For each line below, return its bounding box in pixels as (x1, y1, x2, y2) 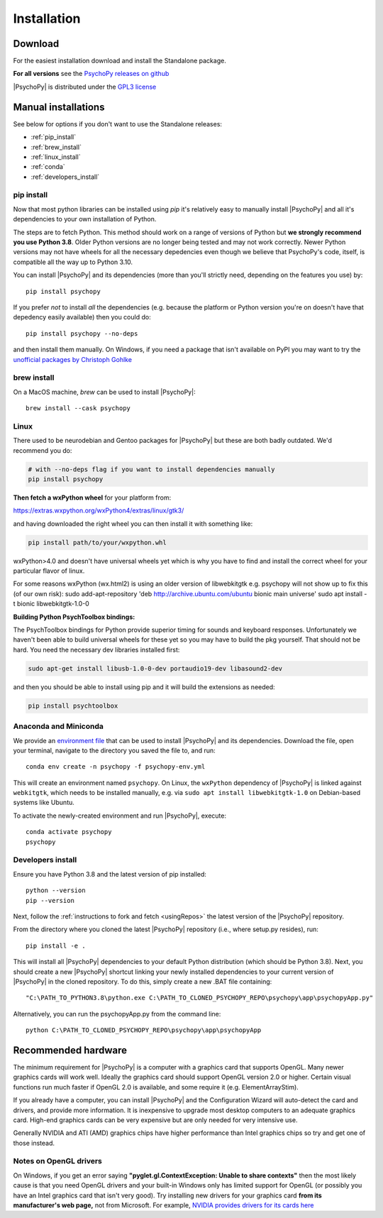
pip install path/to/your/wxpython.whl (28, 538, 167, 547)
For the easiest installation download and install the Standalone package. (13, 57, 226, 65)
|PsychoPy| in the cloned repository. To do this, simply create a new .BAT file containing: (13, 977, 272, 986)
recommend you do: (13, 446, 72, 454)
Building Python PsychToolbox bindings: (13, 613, 135, 621)
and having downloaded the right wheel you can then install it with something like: (13, 519, 253, 528)
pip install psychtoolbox (28, 701, 118, 710)
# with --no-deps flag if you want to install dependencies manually (28, 465, 275, 473)
